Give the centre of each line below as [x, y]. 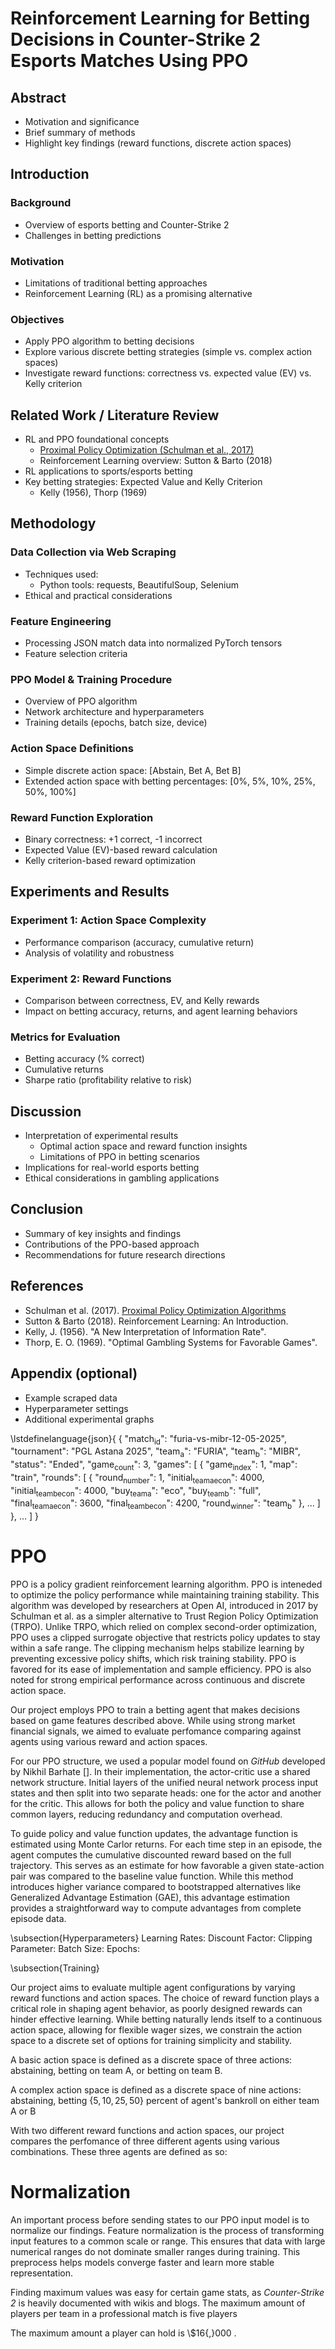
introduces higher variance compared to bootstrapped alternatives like [156, 1887]
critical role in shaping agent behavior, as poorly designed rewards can [156, 2009]
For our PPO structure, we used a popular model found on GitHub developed [168, 1761]
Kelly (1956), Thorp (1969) [93, 493]
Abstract [38, 97]
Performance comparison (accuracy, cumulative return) [139, 942]
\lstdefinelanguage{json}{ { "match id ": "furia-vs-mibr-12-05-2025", [148, 1439]
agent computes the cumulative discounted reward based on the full [151, 1855]
